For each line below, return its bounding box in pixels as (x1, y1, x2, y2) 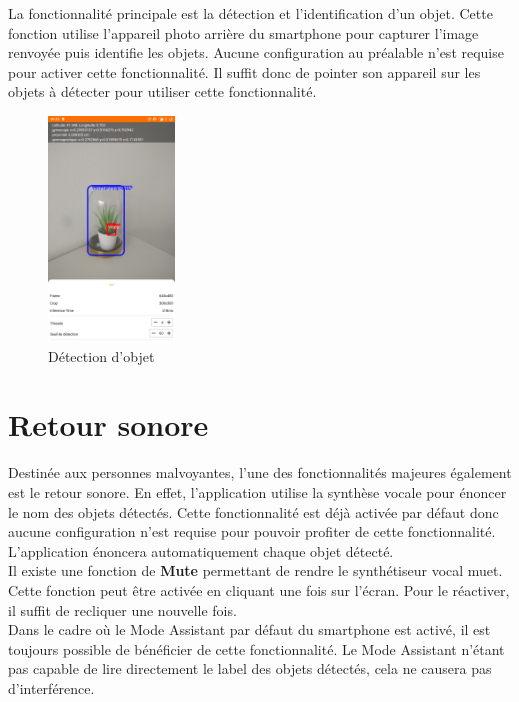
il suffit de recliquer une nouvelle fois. (8, 599, 237, 620)
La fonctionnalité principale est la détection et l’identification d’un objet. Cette (8, 3, 493, 23)
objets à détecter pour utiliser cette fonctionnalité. (8, 81, 317, 102)
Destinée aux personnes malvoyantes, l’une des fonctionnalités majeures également (8, 462, 512, 483)
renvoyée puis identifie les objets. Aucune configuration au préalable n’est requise (8, 42, 504, 63)
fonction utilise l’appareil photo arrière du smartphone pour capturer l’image (8, 22, 479, 43)
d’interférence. (8, 677, 95, 698)
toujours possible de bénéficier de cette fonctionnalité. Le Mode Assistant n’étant (8, 638, 505, 659)
